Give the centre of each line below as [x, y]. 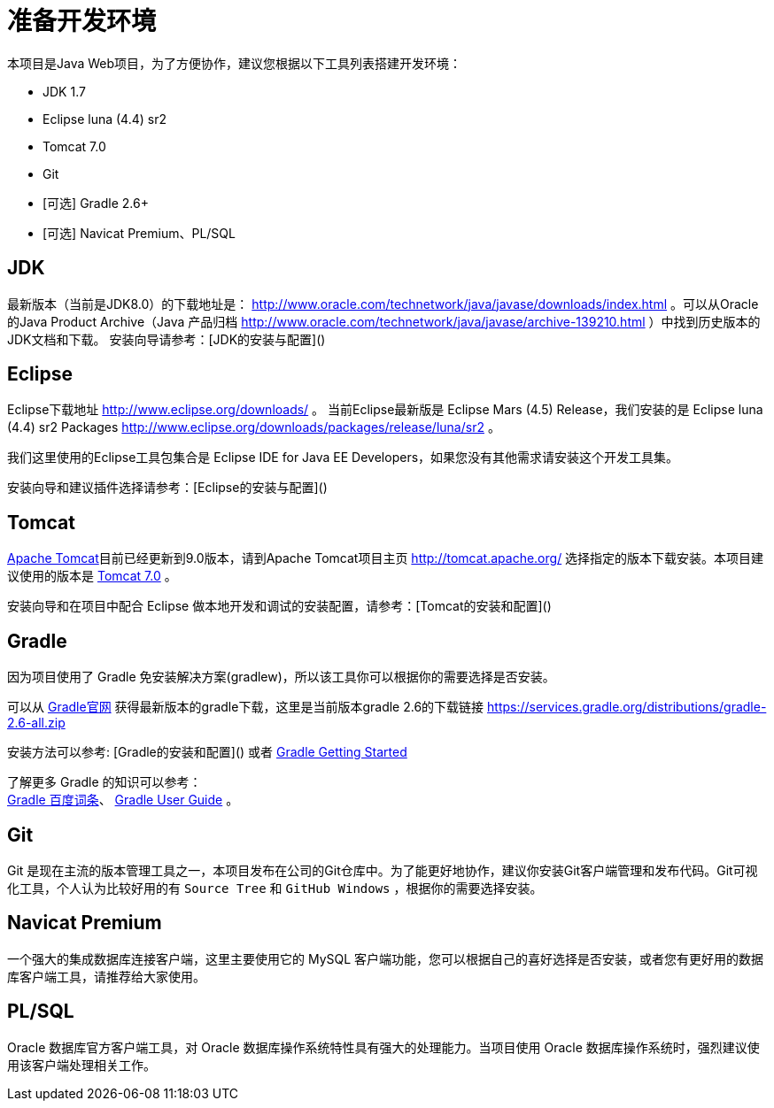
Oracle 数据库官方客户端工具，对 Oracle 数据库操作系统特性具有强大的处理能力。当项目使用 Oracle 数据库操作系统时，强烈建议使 [383, 1047]
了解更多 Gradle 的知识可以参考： [104, 782]
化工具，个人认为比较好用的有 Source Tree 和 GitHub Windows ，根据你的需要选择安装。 [275, 888]
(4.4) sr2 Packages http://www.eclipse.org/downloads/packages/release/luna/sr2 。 [254, 427]
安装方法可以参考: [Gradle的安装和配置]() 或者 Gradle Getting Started [207, 752]
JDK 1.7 [64, 91]
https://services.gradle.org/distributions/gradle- [627, 707]
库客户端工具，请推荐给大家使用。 [106, 976]
